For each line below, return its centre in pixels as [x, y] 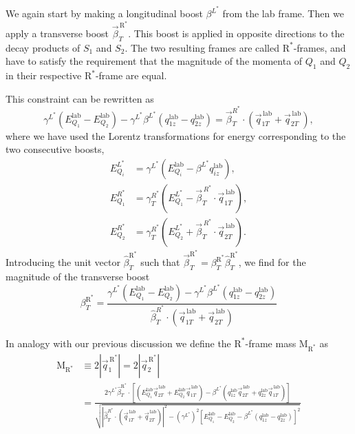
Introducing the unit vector [63, 262]
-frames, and [320, 47]
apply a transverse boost [57, 33]
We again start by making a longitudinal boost [104, 13]
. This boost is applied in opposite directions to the [236, 33]
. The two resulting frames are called [202, 47]
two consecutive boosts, [55, 149]
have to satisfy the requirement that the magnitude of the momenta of [154, 61]
